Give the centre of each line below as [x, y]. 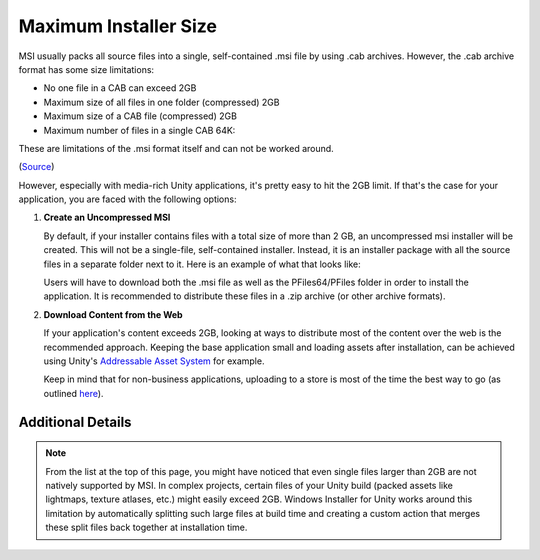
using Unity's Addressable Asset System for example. [154, 361]
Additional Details [75, 421]
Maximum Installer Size [117, 26]
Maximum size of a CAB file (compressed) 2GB [140, 116]
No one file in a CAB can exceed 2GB [120, 88]
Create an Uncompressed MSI [107, 217]
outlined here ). [73, 393]
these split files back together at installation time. [146, 527]
